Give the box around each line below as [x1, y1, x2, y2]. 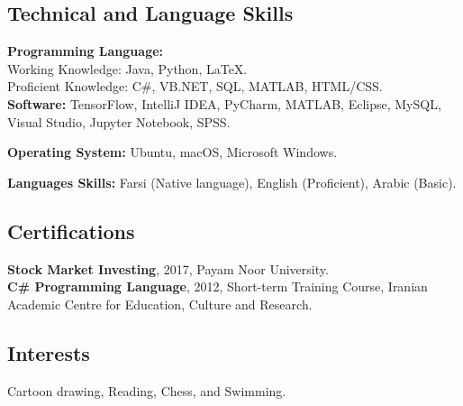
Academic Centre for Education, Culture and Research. [7, 294, 313, 313]
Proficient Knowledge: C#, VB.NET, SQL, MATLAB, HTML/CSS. [7, 77, 383, 96]
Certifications [7, 217, 135, 245]
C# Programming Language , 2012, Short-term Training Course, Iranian [7, 277, 428, 296]
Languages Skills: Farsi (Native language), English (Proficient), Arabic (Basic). [7, 172, 457, 191]
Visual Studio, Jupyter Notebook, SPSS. [7, 112, 231, 131]
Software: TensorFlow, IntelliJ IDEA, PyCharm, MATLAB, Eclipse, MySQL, [7, 94, 441, 113]
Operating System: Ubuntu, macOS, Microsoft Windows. [7, 143, 338, 161]
